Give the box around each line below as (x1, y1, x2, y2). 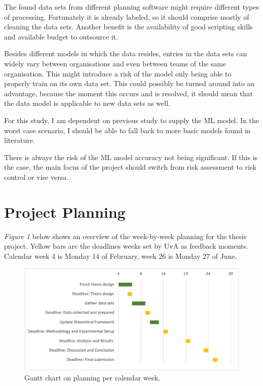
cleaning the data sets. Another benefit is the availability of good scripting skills (4, 21, 253, 32)
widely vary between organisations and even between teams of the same (4, 58, 227, 68)
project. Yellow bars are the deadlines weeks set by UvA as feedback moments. (4, 241, 248, 251)
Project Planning (4, 201, 126, 222)
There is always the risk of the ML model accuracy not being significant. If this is (4, 151, 258, 162)
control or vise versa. (4, 171, 69, 182)
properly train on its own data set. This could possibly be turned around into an (4, 78, 255, 89)
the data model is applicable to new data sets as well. (4, 98, 170, 108)
